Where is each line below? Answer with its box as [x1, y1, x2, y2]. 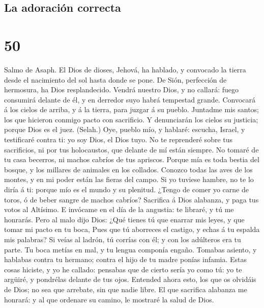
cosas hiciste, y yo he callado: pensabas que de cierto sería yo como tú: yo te [4, 264, 242, 274]
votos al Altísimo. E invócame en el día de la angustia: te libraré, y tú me [4, 204, 234, 215]
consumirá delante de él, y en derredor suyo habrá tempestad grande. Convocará [4, 94, 256, 105]
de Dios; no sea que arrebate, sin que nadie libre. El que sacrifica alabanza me [4, 284, 247, 294]
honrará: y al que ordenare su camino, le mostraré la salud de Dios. [4, 294, 214, 304]
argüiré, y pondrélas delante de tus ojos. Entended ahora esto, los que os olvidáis [4, 274, 256, 285]
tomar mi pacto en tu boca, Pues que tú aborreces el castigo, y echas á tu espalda [4, 224, 260, 235]
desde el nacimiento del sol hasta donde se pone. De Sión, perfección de [4, 74, 227, 85]
